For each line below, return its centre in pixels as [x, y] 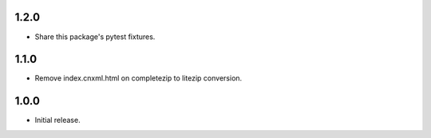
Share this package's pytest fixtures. [95, 37]
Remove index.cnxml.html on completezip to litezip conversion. [138, 78]
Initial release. [57, 120]
